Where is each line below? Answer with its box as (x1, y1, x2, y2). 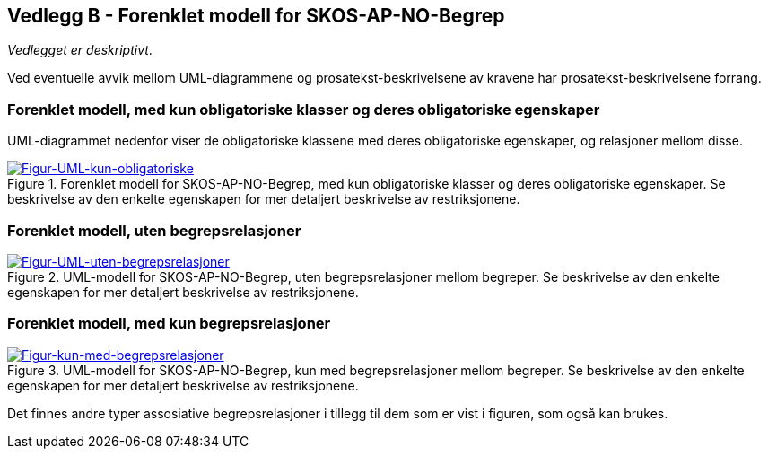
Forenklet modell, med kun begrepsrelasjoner (7, 314, 331, 333)
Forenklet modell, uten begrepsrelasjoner (7, 221, 301, 240)
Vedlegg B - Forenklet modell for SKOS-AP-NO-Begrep (7, 4, 505, 27)
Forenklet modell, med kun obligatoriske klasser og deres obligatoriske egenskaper (7, 100, 600, 118)
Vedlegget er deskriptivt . (7, 42, 153, 58)
